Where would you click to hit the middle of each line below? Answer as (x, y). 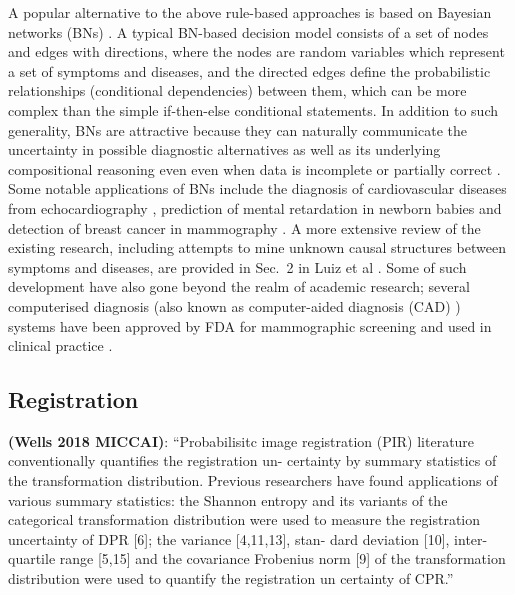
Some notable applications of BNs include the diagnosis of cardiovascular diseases (257, 188)
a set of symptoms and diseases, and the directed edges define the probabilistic (249, 70)
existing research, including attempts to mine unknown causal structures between (257, 247)
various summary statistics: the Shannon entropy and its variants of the (228, 499)
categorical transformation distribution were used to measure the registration (244, 519)
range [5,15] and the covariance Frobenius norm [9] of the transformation (282, 558)
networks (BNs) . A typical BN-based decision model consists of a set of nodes (248, 31)
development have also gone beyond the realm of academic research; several (239, 286)
